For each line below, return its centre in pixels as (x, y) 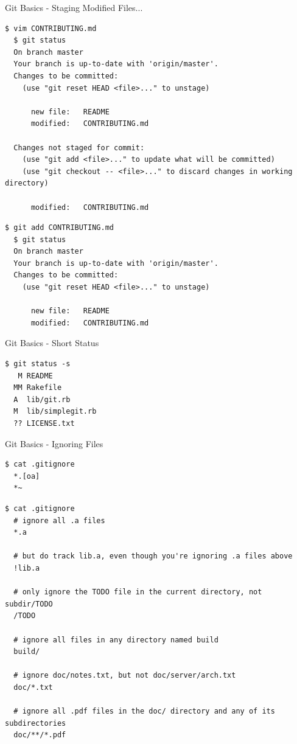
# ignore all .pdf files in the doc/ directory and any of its (144, 711)
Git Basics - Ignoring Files (54, 443)
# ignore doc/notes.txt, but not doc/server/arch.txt (125, 676)
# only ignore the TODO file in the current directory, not (138, 592)
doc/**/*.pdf (40, 735)
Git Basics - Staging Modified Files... (74, 7)
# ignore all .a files (59, 520)
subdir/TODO (29, 604)
